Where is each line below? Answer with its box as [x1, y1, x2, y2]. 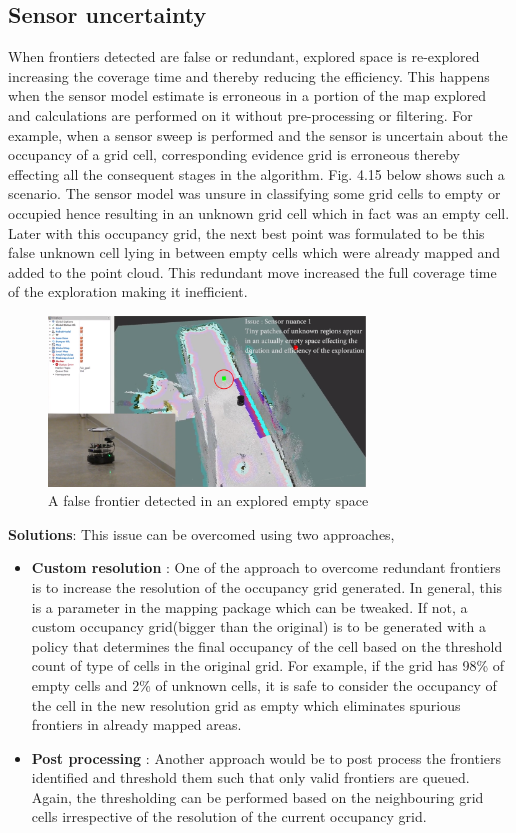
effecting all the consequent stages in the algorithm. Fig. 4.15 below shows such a [8, 163, 505, 184]
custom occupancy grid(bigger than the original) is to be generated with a [31, 616, 486, 637]
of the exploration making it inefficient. [8, 281, 248, 302]
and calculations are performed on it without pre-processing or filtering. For [8, 104, 473, 125]
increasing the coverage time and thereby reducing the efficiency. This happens [8, 65, 490, 86]
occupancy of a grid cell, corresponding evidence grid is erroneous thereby [8, 144, 461, 165]
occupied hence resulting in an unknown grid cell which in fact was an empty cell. [8, 202, 510, 223]
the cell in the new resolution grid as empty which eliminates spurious [31, 694, 461, 715]
